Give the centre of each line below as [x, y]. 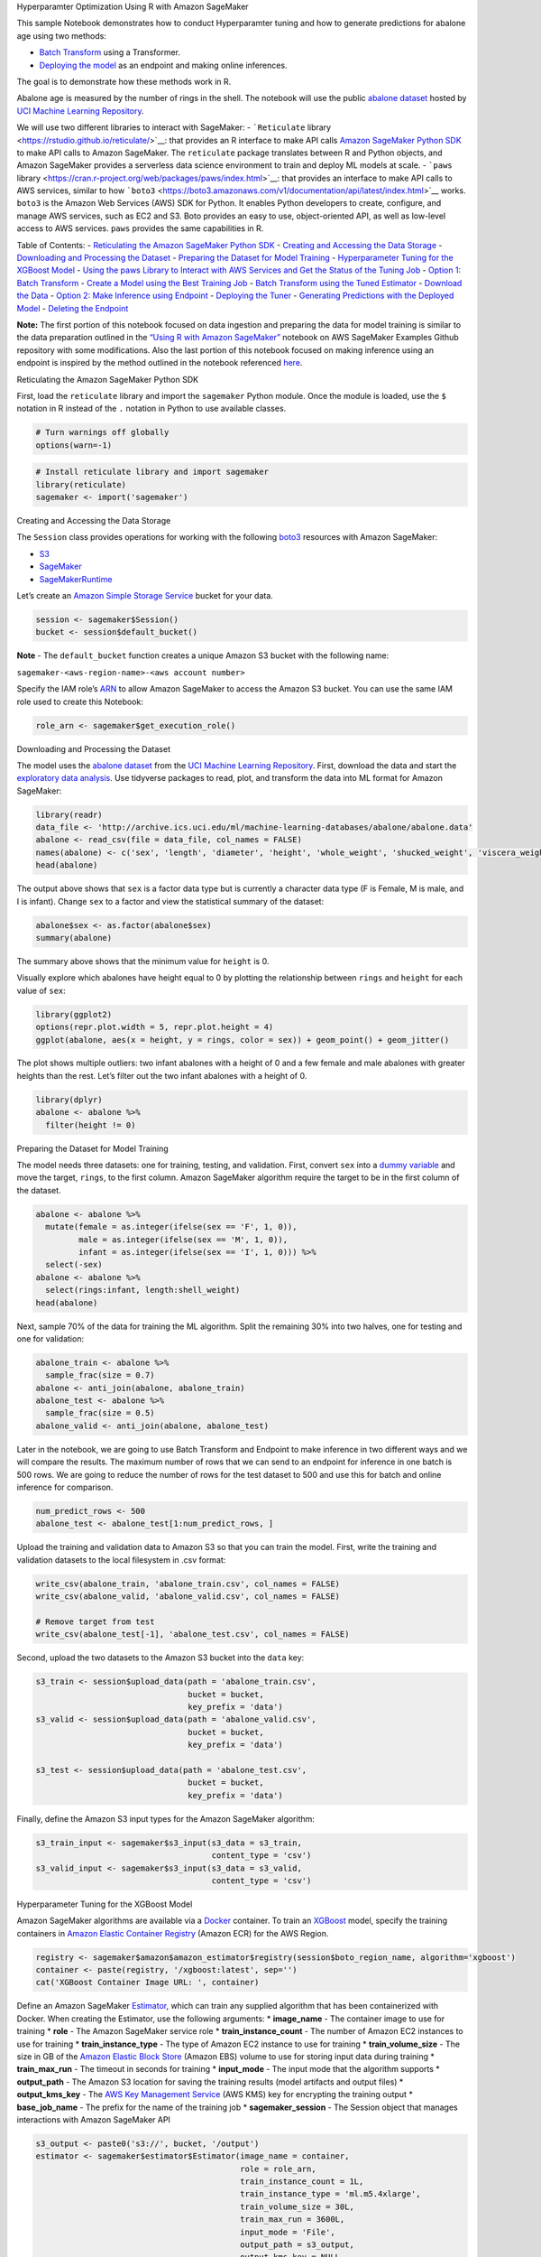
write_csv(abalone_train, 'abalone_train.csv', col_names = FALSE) [188, 1584]
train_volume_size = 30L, [298, 2206]
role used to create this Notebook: [80, 701]
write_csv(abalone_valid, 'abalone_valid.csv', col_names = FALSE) [188, 1597]
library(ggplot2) [74, 1014]
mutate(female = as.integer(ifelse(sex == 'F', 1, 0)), [171, 1227]
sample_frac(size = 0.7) [100, 1375]
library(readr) [69, 814]
